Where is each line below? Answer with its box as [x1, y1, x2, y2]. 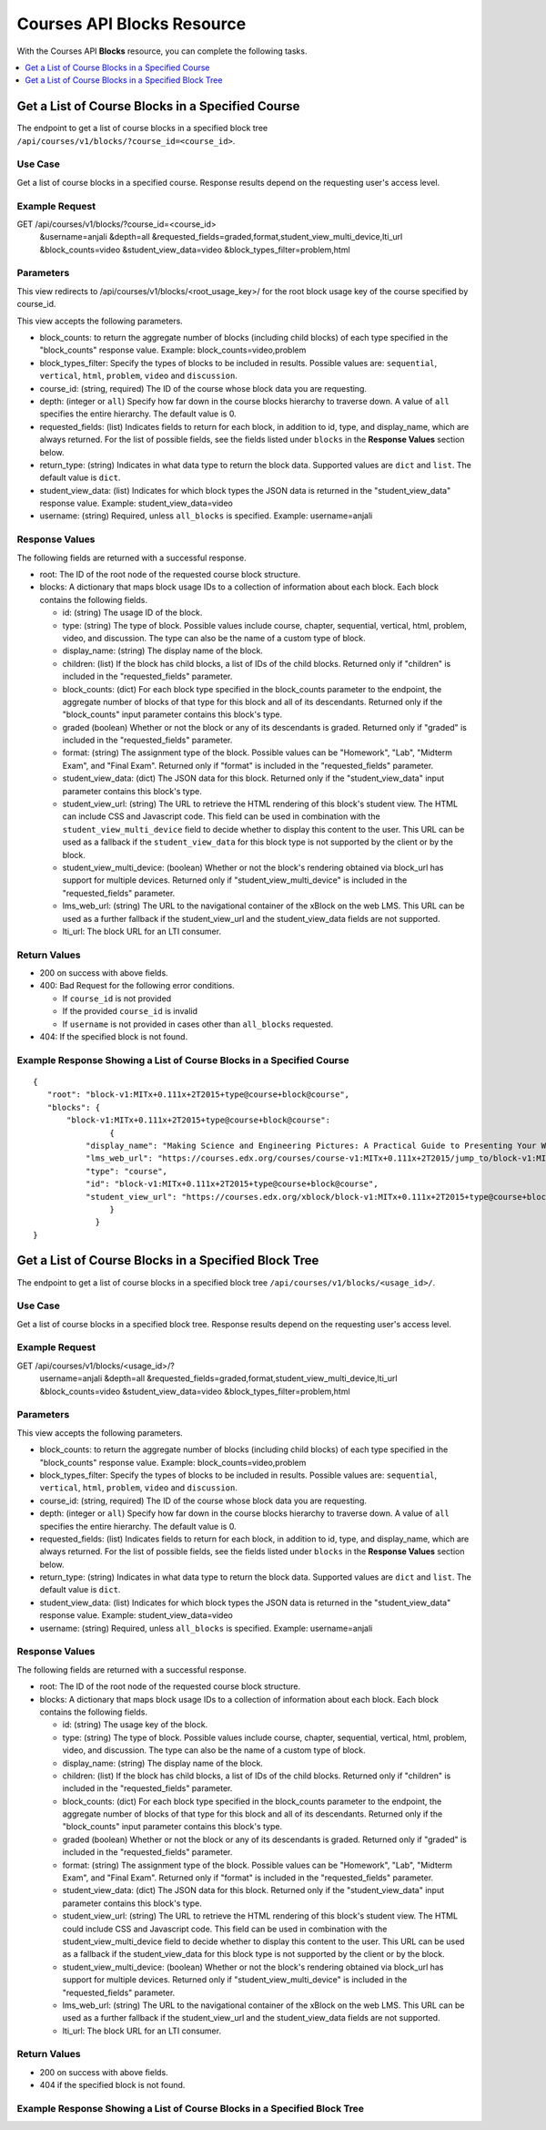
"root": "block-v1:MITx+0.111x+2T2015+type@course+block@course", [46, 1090, 350, 1100]
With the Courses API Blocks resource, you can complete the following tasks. [16, 46, 308, 56]
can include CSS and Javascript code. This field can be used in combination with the [62, 811, 381, 822]
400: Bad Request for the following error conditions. [39, 980, 236, 991]
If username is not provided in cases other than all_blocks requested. [62, 1019, 334, 1029]
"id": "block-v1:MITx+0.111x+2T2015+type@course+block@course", [85, 1179, 379, 1189]
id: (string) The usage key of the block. [62, 1719, 208, 1730]
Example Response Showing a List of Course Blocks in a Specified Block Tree [16, 2103, 364, 2115]
